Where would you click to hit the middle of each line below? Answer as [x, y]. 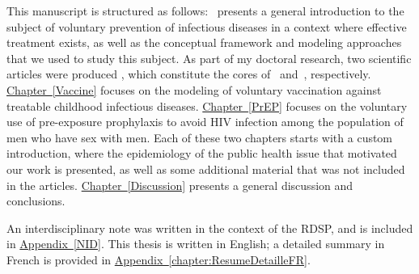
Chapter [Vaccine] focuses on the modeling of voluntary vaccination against [194, 89]
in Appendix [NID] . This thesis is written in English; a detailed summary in [196, 244]
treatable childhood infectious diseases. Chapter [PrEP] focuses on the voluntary [207, 105]
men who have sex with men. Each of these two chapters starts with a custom [200, 137]
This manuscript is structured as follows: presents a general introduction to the [205, 11]
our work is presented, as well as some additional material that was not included [206, 169]
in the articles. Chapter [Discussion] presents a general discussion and [180, 185]
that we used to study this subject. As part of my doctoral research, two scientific [209, 58]
